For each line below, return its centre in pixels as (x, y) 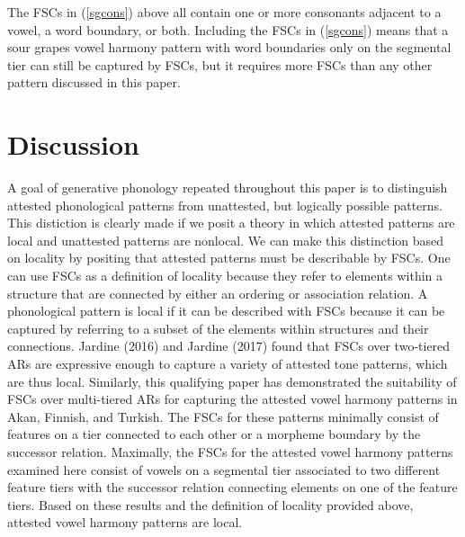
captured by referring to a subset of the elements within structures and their (218, 328)
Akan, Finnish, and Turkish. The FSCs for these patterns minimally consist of (223, 416)
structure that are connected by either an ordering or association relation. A (218, 293)
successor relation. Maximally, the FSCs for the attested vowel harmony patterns (230, 452)
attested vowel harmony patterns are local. (125, 522)
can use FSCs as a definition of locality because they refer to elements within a (225, 276)
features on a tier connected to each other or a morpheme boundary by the (214, 434)
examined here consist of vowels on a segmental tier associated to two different (224, 469)
